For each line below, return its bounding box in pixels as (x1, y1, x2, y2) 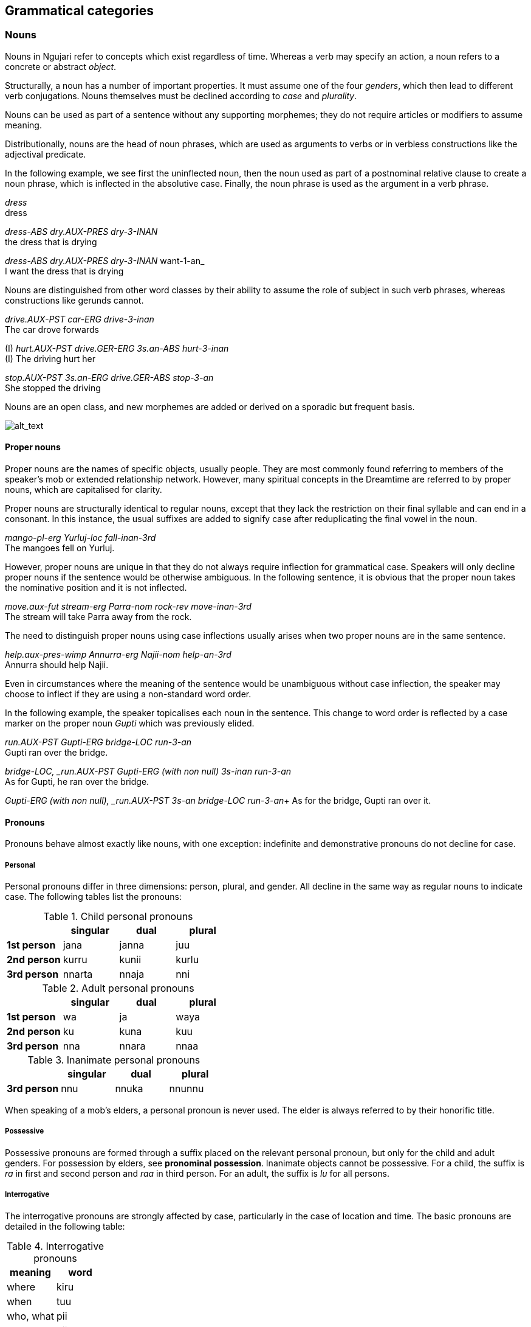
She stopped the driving (5, 382, 101, 393)
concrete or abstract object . (5, 61, 117, 72)
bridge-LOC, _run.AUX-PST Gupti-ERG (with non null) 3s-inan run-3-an (5, 766, 292, 777)
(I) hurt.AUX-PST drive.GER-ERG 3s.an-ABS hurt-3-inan (5, 343, 229, 354)
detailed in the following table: (5, 1221, 125, 1231)
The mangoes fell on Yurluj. (5, 543, 115, 554)
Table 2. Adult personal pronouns (42, 982, 194, 995)
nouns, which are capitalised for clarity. (5, 484, 162, 495)
